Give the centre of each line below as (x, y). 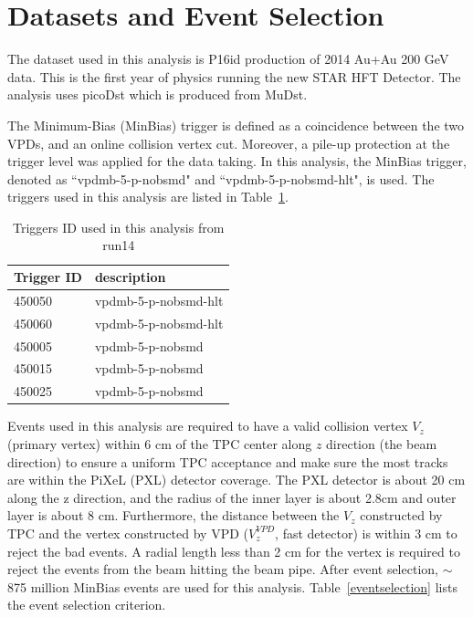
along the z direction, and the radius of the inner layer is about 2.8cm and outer (232, 497)
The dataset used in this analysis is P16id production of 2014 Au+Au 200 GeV (228, 59)
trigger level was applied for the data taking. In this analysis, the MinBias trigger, (237, 161)
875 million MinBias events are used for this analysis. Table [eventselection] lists (232, 586)
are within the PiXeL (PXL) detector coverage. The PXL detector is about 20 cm (236, 480)
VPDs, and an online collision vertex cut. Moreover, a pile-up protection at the (229, 143)
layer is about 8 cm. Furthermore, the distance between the (173, 515)
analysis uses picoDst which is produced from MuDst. (158, 94)
